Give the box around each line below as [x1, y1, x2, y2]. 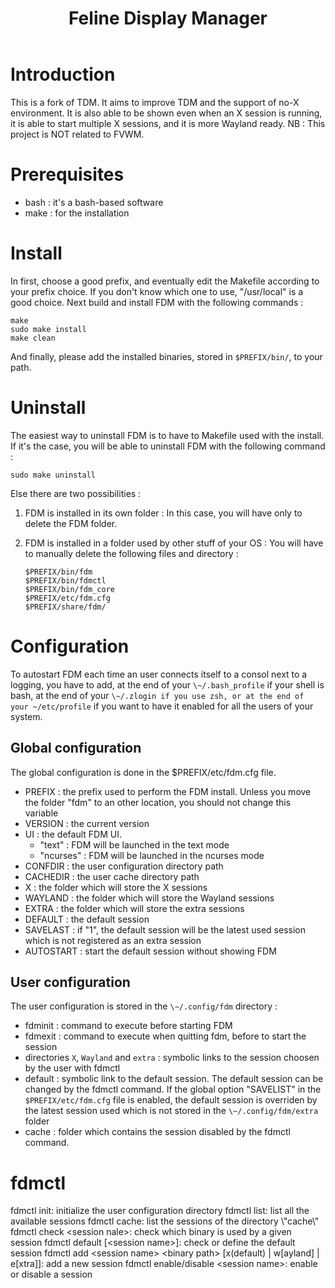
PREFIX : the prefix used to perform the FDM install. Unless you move [24, 785, 312, 797]
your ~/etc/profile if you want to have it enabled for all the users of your [10, 700, 314, 712]
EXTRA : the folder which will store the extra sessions [24, 902, 245, 914]
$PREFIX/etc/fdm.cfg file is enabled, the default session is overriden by [24, 1094, 318, 1106]
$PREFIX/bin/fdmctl [24, 575, 107, 586]
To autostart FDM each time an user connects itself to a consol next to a [10, 668, 308, 680]
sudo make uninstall [10, 470, 97, 480]
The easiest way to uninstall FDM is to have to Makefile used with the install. [10, 429, 325, 441]
